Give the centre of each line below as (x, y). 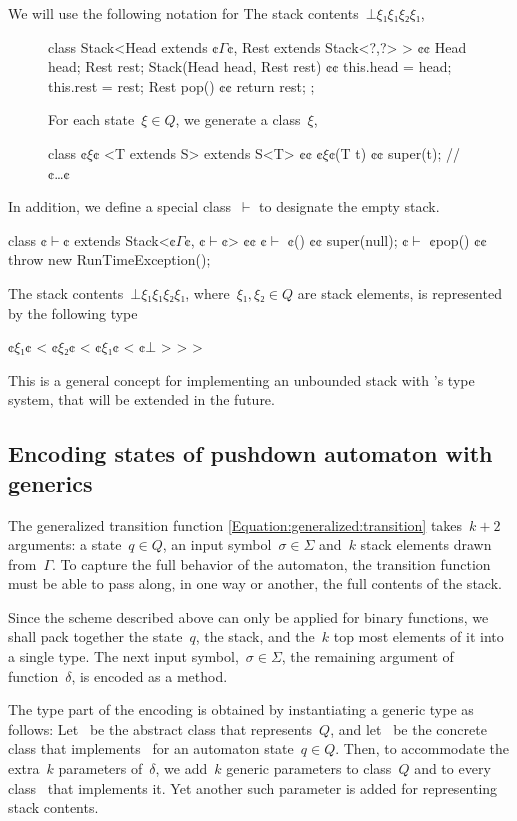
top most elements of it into (418, 636)
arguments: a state (65, 544)
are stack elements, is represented (399, 292)
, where (207, 292)
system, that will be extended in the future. (141, 399)
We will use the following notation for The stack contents (183, 13)
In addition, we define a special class (120, 206)
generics (50, 482)
